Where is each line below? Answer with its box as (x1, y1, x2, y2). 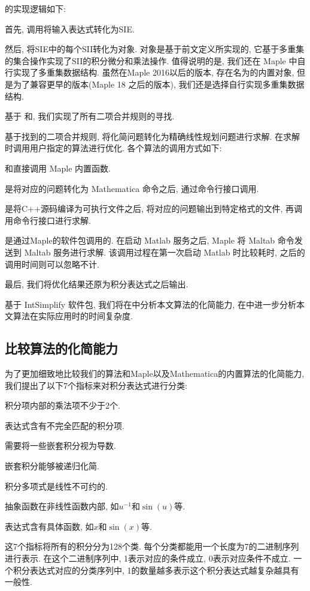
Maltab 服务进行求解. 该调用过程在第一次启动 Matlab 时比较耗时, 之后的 (24, 245, 305, 258)
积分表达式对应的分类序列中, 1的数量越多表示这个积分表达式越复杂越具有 (13, 563, 299, 576)
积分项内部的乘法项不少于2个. (5, 399, 120, 412)
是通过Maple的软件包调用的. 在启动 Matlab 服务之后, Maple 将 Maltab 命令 (5, 234, 294, 247)
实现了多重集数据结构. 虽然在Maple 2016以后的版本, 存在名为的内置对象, (13, 66, 294, 79)
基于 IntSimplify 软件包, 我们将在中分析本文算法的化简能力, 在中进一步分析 (5, 298, 296, 310)
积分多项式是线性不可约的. (5, 479, 108, 492)
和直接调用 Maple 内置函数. (5, 161, 111, 174)
